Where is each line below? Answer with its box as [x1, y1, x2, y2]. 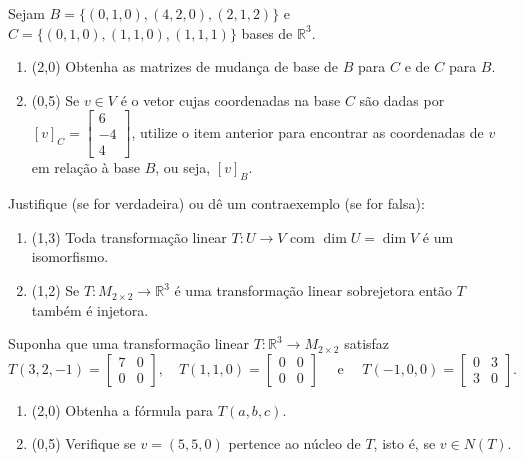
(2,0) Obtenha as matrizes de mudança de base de [31, 56, 339, 77]
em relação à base [31, 157, 140, 178]
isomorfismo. [31, 246, 109, 267]
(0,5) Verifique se [31, 433, 136, 454]
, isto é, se [373, 433, 436, 454]
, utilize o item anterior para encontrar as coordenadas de [131, 121, 484, 142]
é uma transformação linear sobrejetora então [174, 280, 453, 301]
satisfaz [344, 333, 390, 354]
